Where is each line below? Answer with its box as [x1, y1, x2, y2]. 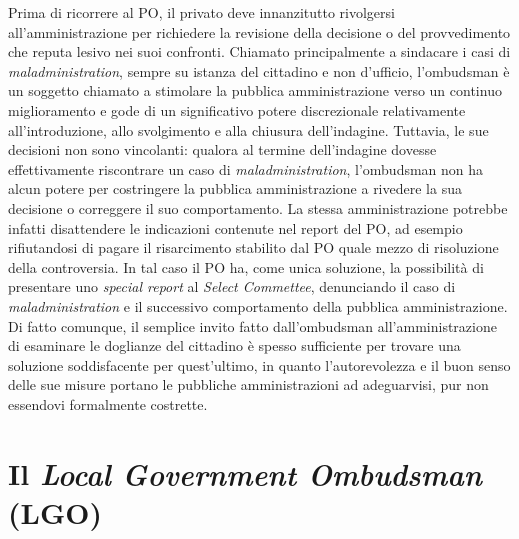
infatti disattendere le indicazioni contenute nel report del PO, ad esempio [8, 217, 463, 238]
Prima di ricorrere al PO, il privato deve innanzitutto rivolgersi [8, 2, 395, 22]
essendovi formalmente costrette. [8, 393, 208, 414]
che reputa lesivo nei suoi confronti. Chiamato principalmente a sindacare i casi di [8, 41, 511, 62]
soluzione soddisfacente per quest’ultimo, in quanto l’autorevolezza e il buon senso [8, 354, 511, 375]
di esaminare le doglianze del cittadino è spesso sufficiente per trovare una [8, 335, 461, 356]
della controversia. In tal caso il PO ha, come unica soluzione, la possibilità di [8, 256, 484, 277]
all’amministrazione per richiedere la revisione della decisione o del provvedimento [8, 21, 511, 42]
